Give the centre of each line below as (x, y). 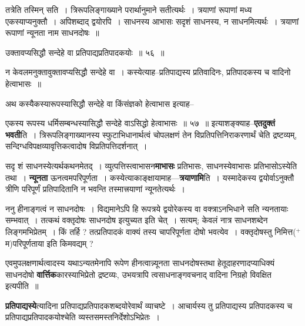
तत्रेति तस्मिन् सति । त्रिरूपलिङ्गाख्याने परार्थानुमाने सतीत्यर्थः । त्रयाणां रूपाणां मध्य (129, 9)
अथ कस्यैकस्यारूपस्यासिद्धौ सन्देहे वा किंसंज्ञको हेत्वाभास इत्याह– (100, 103)
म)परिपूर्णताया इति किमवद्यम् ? (49, 243)
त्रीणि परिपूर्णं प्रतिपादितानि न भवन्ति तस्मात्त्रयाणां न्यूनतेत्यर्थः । (95, 189)
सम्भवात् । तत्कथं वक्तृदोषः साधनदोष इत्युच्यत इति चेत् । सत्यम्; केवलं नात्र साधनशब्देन (137, 220)
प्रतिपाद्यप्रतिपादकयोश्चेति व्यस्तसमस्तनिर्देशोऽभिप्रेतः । (83, 317)
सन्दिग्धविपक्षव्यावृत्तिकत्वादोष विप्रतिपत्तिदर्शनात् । (76, 146)
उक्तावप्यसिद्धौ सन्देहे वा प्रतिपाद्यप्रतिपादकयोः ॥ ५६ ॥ (85, 52)
